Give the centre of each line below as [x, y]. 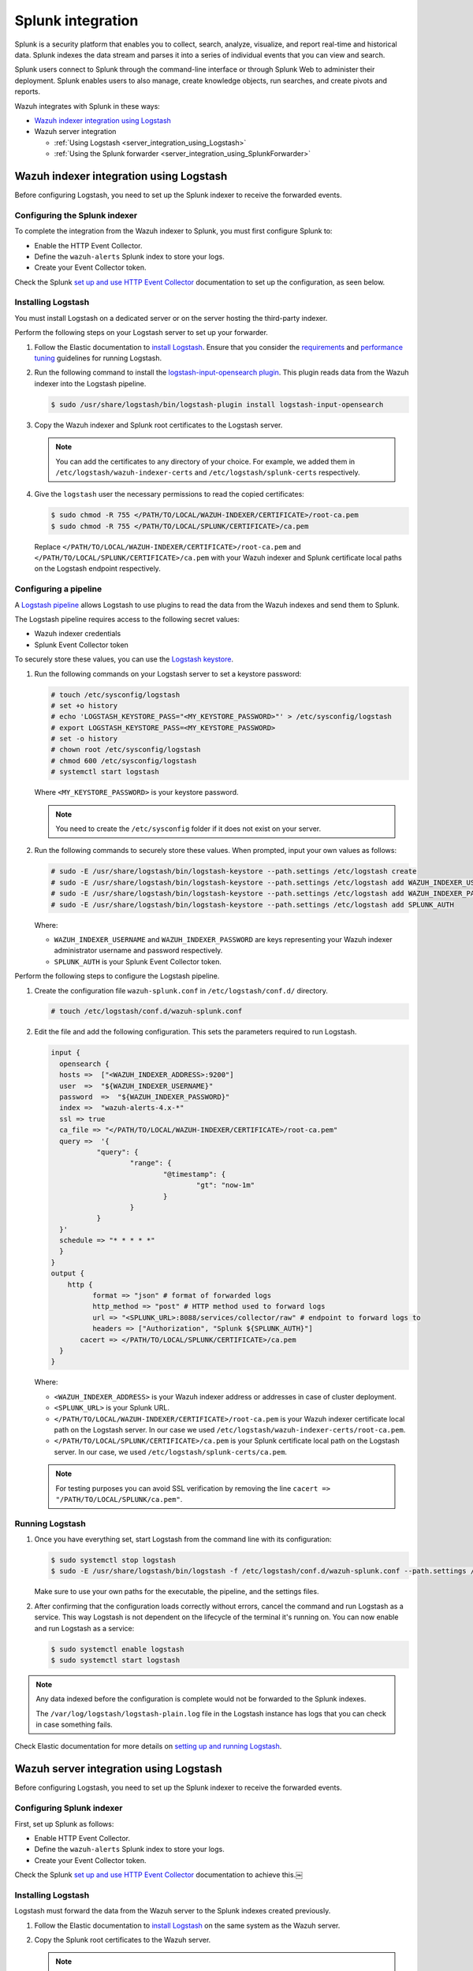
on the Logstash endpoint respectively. [97, 568]
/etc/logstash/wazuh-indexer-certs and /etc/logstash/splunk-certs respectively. [208, 472]
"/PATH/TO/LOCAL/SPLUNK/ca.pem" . [119, 1499]
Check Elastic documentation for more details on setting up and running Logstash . [148, 1746]
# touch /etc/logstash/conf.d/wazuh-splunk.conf [147, 1012]
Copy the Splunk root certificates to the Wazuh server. [123, 1940]
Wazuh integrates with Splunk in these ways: [88, 106]
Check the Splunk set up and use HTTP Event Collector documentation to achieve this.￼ [159, 1875]
